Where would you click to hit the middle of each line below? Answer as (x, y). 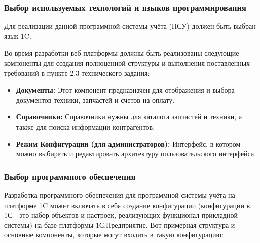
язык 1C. (18, 36)
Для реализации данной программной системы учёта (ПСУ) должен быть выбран (130, 26)
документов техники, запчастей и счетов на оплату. (95, 99)
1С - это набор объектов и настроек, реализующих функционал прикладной (121, 215)
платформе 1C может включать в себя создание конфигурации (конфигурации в (127, 205)
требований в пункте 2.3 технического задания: (77, 73)
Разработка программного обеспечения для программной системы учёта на (120, 195)
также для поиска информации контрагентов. (85, 126)
